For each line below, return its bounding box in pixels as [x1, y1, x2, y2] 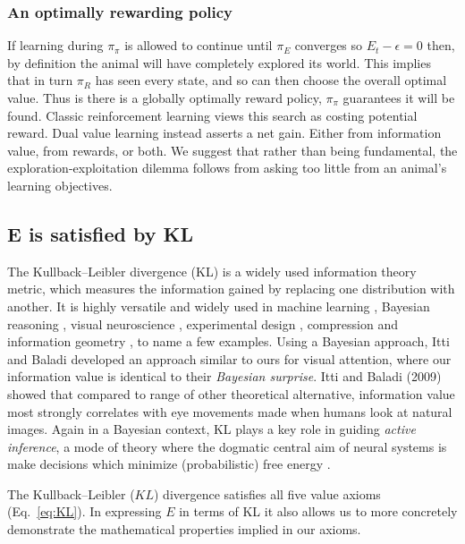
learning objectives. [7, 175, 113, 194]
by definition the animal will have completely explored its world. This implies [7, 53, 431, 72]
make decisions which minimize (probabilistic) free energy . [7, 455, 331, 473]
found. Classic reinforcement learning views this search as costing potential [7, 106, 418, 124]
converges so [294, 36, 363, 55]
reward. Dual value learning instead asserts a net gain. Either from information [7, 123, 442, 142]
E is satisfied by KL [7, 219, 194, 247]
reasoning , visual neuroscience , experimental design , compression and [7, 314, 398, 333]
